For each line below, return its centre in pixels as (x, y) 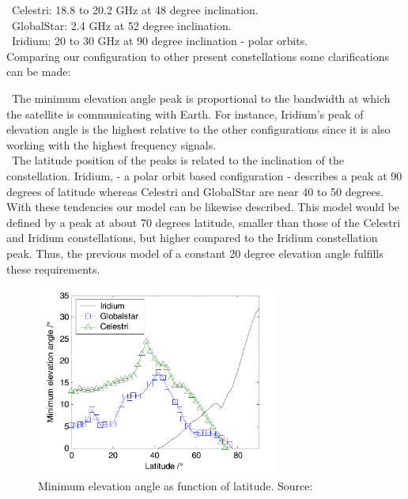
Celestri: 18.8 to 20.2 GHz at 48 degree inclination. (135, 9)
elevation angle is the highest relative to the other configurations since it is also (198, 129)
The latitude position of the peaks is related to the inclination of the (178, 160)
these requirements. (53, 268)
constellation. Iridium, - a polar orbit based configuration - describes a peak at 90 (204, 175)
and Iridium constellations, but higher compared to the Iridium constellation (192, 238)
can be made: (39, 72)
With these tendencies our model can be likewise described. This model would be (203, 207)
